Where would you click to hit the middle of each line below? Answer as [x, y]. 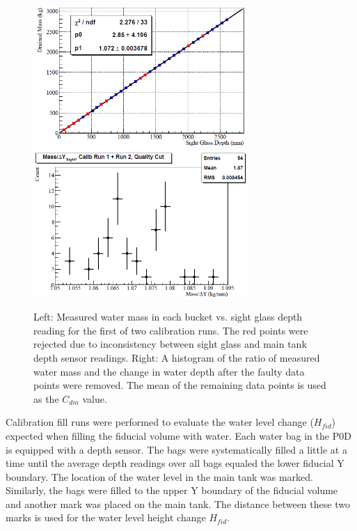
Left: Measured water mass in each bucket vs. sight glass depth [168, 317]
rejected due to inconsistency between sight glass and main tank [170, 344]
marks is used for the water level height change [106, 517]
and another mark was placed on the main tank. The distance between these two [178, 503]
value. [95, 398]
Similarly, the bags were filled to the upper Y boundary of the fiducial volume [172, 490]
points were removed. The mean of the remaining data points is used [180, 385]
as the [46, 398]
